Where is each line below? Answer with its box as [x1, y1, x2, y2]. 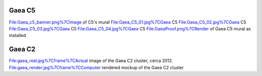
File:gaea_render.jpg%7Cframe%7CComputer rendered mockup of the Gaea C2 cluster [9, 64, 184, 70]
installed [9, 33, 26, 38]
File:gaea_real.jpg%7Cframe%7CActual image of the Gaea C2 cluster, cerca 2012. [9, 58, 173, 63]
